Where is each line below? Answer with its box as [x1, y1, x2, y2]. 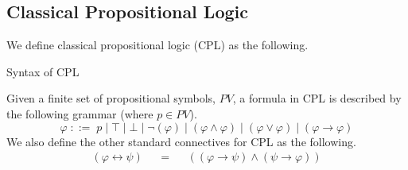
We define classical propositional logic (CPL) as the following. [6, 37, 309, 53]
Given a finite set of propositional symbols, [6, 90, 216, 106]
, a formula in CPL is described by [232, 90, 402, 106]
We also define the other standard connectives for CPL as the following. [6, 133, 356, 149]
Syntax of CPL [6, 63, 80, 79]
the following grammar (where [6, 105, 153, 122]
